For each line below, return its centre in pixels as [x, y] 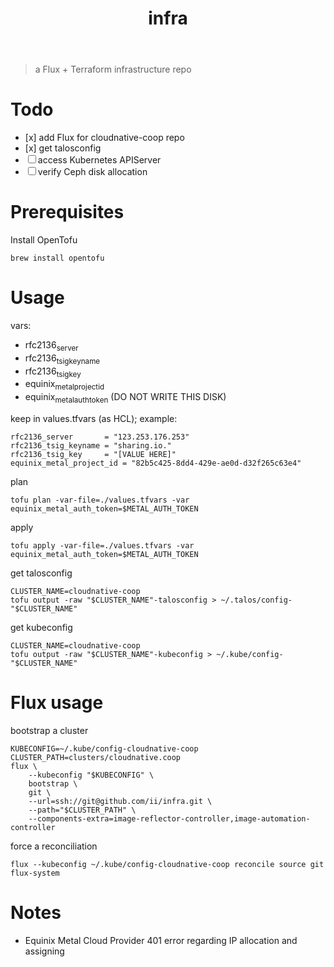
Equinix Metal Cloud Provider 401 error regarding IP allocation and [161, 940]
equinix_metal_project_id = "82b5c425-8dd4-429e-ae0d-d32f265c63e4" [156, 463]
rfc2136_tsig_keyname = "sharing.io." [91, 445]
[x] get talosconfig [63, 148]
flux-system [35, 873]
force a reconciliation [54, 846]
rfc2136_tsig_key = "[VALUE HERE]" [93, 454]
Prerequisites [67, 212]
